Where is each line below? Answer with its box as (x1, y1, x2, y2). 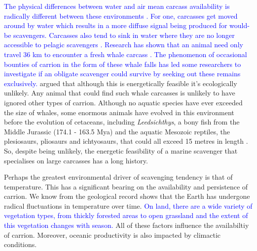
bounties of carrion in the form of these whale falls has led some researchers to (4, 59, 241, 69)
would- (229, 20, 250, 31)
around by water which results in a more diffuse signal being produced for (4, 20, 227, 31)
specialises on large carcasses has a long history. (4, 155, 148, 165)
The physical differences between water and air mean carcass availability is (4, 1, 230, 11)
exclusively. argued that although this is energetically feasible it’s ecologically (4, 78, 237, 88)
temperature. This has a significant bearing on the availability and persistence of (4, 181, 248, 191)
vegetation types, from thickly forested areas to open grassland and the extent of (4, 210, 248, 220)
